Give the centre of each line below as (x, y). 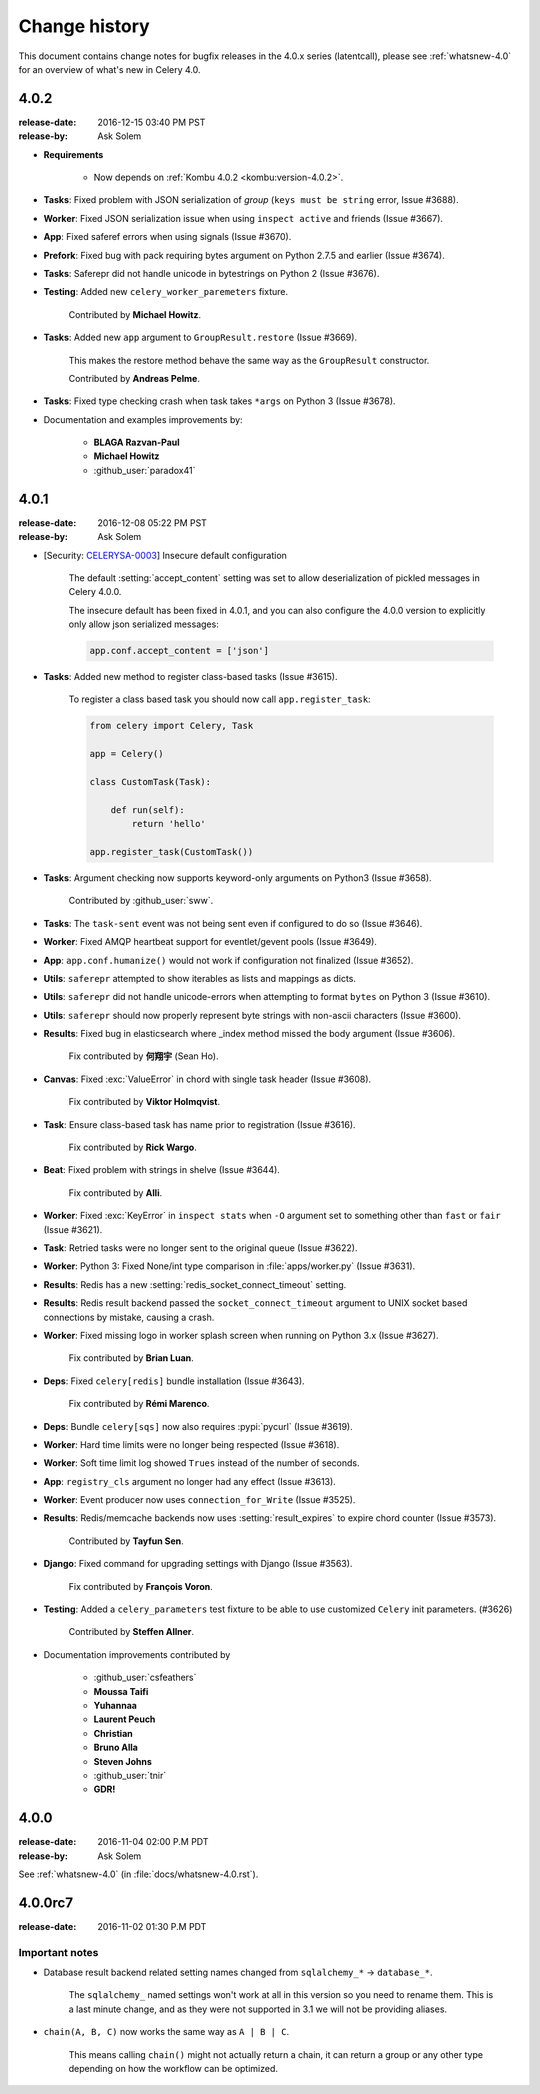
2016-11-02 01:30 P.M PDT (152, 1926)
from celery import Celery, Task (171, 726)
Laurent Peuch (124, 1719)
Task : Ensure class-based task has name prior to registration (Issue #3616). (199, 1124)
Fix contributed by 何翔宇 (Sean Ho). (143, 1056)
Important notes (58, 1952)
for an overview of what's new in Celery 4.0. (109, 69)
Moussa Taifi (121, 1691)
